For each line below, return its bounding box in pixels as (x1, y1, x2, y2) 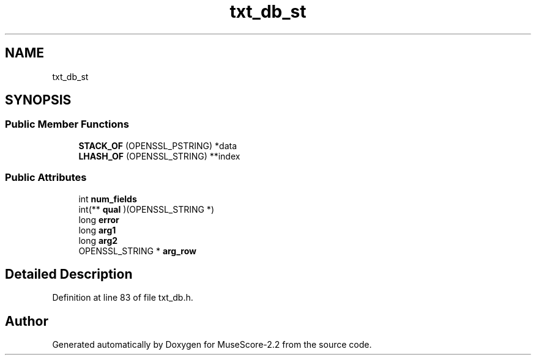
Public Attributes (5, 171, 87, 184)
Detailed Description (5, 266, 133, 282)
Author (5, 313, 48, 329)
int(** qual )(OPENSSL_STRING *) (78, 204, 214, 215)
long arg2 (78, 235, 118, 246)
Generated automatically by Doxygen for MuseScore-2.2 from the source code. (52, 339, 372, 350)
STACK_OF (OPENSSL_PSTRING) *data (78, 140, 237, 151)
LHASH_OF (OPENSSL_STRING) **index (78, 150, 240, 161)
